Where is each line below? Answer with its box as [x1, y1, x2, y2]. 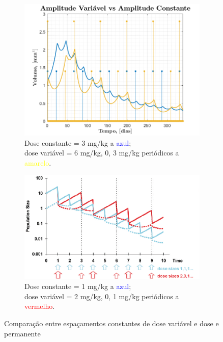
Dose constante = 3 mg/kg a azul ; [24, 137, 131, 148]
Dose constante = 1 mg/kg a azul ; [24, 281, 131, 292]
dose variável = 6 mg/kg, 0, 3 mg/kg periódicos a [24, 147, 179, 158]
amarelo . [24, 157, 51, 168]
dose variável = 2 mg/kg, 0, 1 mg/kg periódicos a [24, 291, 179, 301]
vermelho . [24, 301, 55, 311]
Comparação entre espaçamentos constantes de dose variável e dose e [4, 318, 219, 328]
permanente [4, 328, 41, 338]
